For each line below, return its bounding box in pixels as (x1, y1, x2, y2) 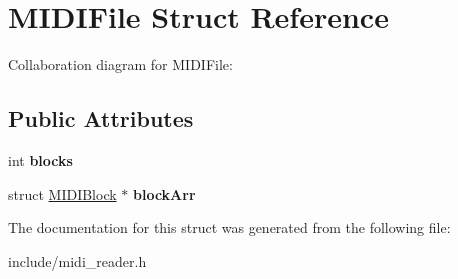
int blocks (8, 149, 73, 170)
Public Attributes (8, 103, 194, 134)
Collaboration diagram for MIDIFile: (8, 54, 233, 75)
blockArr (132, 183, 196, 204)
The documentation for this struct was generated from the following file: (8, 217, 451, 238)
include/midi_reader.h (8, 250, 147, 271)
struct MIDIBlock (8, 183, 117, 204)
